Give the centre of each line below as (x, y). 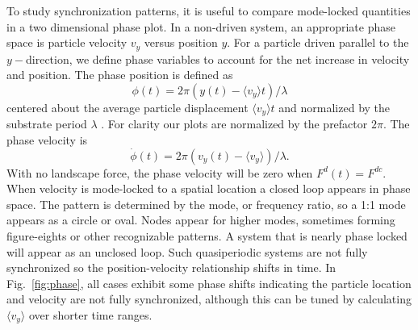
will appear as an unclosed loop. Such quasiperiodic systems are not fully (187, 251)
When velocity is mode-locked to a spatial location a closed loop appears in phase (209, 188)
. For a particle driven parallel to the (318, 42)
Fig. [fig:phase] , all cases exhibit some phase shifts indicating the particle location (209, 283)
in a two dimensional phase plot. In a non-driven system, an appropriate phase (201, 26)
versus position (181, 42)
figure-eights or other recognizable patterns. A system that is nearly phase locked (207, 236)
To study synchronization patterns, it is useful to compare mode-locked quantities (209, 10)
